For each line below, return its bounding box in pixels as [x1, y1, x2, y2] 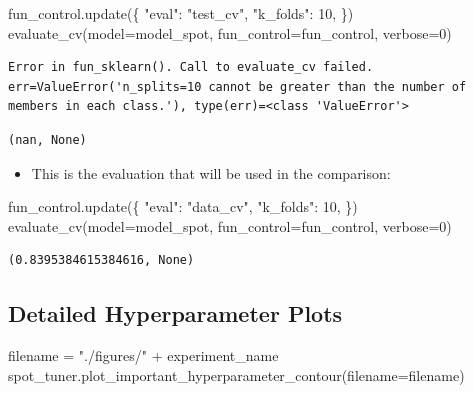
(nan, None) [8, 132, 87, 147]
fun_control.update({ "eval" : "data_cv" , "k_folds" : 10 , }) [8, 196, 358, 217]
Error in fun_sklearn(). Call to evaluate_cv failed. [8, 60, 374, 75]
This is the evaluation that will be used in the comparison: [31, 162, 391, 183]
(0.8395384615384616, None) [8, 253, 195, 268]
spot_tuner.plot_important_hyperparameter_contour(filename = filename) [8, 364, 465, 385]
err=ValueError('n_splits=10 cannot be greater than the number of [8, 79, 467, 94]
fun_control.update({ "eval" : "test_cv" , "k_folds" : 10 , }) [8, 3, 354, 23]
